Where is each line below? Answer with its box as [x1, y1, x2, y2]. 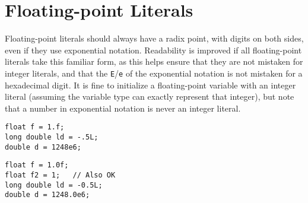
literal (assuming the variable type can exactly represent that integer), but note [5, 90, 294, 103]
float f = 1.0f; [5, 161, 69, 170]
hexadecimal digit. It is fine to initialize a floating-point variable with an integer [5, 78, 296, 91]
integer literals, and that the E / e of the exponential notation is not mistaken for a [5, 66, 303, 79]
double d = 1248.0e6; [5, 191, 90, 199]
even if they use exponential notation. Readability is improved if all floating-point [5, 43, 302, 56]
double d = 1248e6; [5, 142, 81, 151]
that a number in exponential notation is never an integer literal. [5, 101, 241, 114]
